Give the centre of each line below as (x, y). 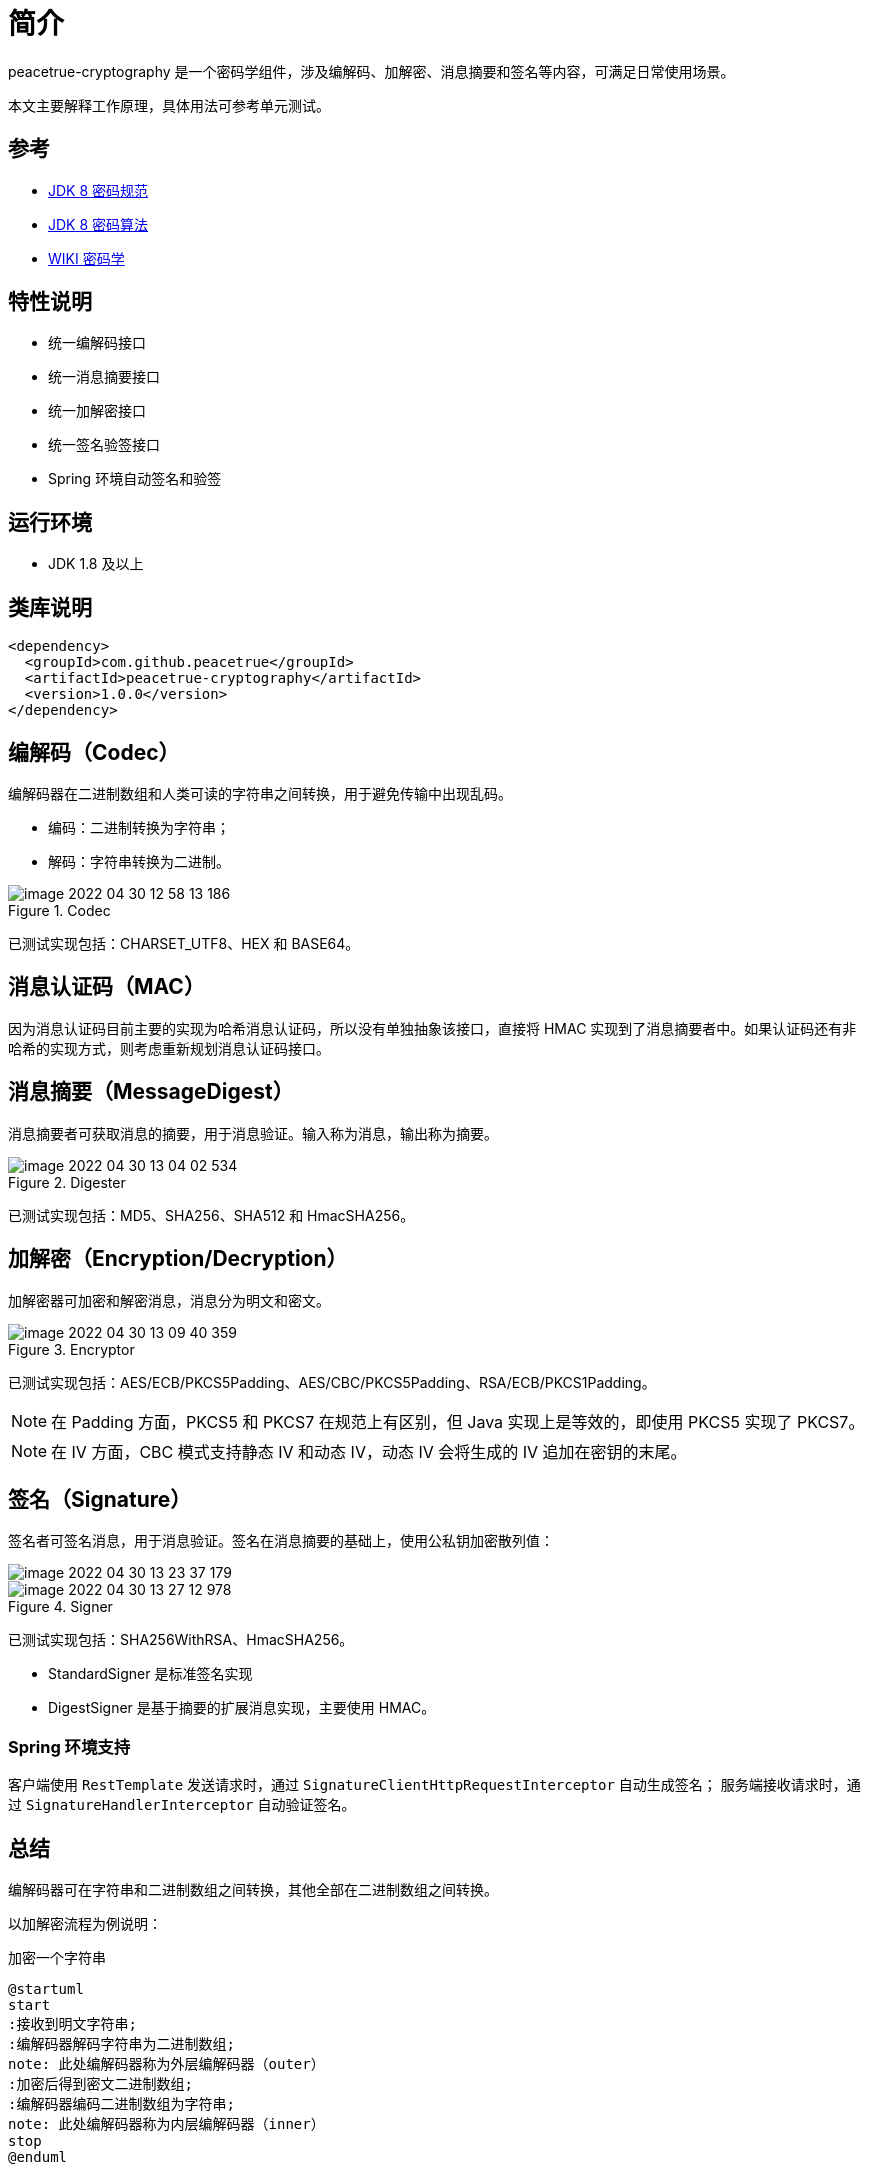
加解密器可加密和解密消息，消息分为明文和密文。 (169, 1300)
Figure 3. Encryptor (71, 1349)
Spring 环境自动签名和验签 (135, 479)
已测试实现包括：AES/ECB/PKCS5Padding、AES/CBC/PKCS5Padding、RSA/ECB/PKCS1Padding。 (332, 1382)
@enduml (38, 2156)
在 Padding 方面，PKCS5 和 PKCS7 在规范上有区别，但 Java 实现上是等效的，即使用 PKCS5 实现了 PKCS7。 (458, 1421)
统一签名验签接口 (104, 445)
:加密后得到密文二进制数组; (100, 2083)
